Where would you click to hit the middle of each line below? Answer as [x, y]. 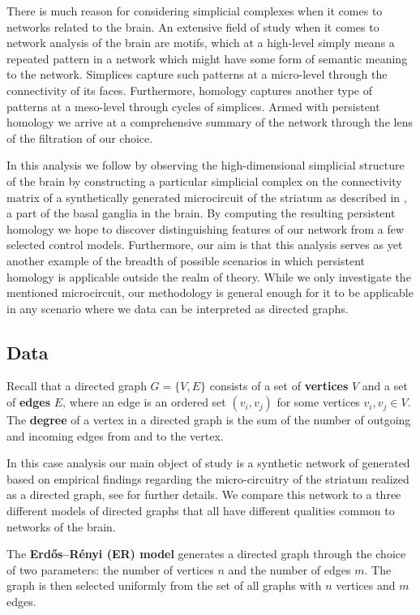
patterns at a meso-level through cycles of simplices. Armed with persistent [193, 106]
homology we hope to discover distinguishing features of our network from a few [206, 228]
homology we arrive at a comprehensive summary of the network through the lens [210, 122]
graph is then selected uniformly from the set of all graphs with [164, 585]
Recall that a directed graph [77, 386]
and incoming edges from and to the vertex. [115, 435]
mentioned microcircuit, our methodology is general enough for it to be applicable [210, 292]
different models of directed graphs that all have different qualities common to [201, 511]
